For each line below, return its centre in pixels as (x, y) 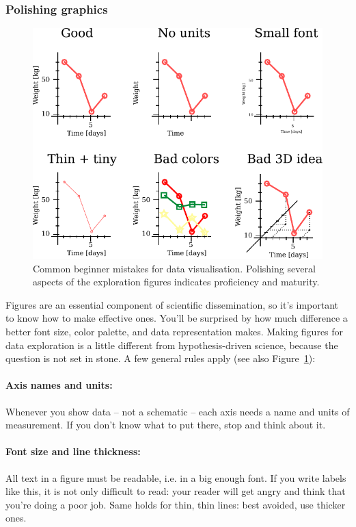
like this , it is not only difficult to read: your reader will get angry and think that (176, 491)
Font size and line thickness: (73, 451)
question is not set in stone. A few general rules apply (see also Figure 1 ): (161, 358)
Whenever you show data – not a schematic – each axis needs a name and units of (178, 411)
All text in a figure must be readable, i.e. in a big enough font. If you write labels (176, 477)
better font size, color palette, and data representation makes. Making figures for (175, 331)
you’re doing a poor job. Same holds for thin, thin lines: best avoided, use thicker (176, 504)
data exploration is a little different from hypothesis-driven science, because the (172, 345)
